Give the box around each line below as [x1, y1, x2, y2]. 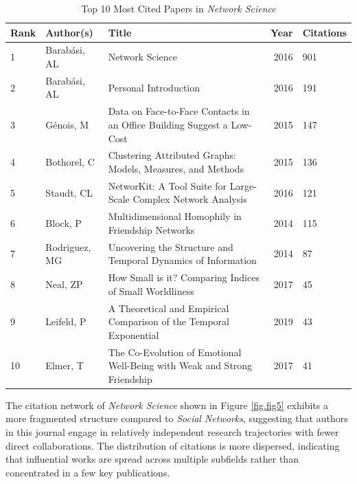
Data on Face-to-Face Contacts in [108, 104, 250, 118]
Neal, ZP [45, 276, 83, 291]
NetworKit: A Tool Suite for [108, 178, 227, 192]
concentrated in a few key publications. [5, 465, 170, 479]
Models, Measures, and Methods [108, 161, 244, 175]
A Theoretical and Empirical [108, 300, 229, 315]
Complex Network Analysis [133, 192, 247, 206]
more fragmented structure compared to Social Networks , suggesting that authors [5, 411, 348, 426]
